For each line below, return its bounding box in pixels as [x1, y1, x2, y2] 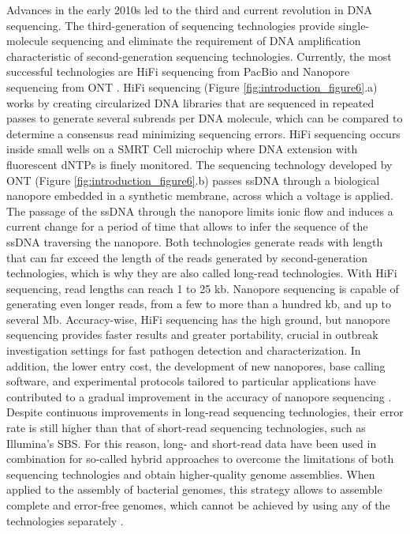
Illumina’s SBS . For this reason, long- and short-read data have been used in [6, 434, 377, 451]
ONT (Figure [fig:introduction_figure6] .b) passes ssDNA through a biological [6, 171, 380, 188]
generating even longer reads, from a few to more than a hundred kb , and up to [6, 295, 392, 312]
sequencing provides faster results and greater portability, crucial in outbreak [6, 326, 378, 343]
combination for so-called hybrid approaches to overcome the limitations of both [6, 450, 394, 467]
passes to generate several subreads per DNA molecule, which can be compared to [6, 110, 403, 126]
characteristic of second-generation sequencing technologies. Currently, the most [6, 47, 392, 64]
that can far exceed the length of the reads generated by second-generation [6, 249, 368, 265]
